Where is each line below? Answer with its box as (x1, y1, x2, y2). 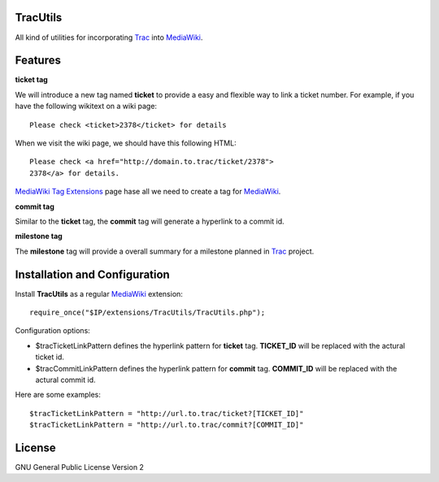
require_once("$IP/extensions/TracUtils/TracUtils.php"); (29, 308, 266, 317)
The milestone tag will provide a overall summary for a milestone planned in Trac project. (15, 246, 315, 256)
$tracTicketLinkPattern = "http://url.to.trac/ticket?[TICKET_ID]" (29, 409, 304, 418)
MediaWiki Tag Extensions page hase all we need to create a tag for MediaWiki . (15, 187, 281, 197)
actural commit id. (35, 375, 97, 384)
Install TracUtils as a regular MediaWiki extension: (15, 289, 183, 298)
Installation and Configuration (15, 267, 170, 281)
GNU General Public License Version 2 (15, 462, 144, 472)
